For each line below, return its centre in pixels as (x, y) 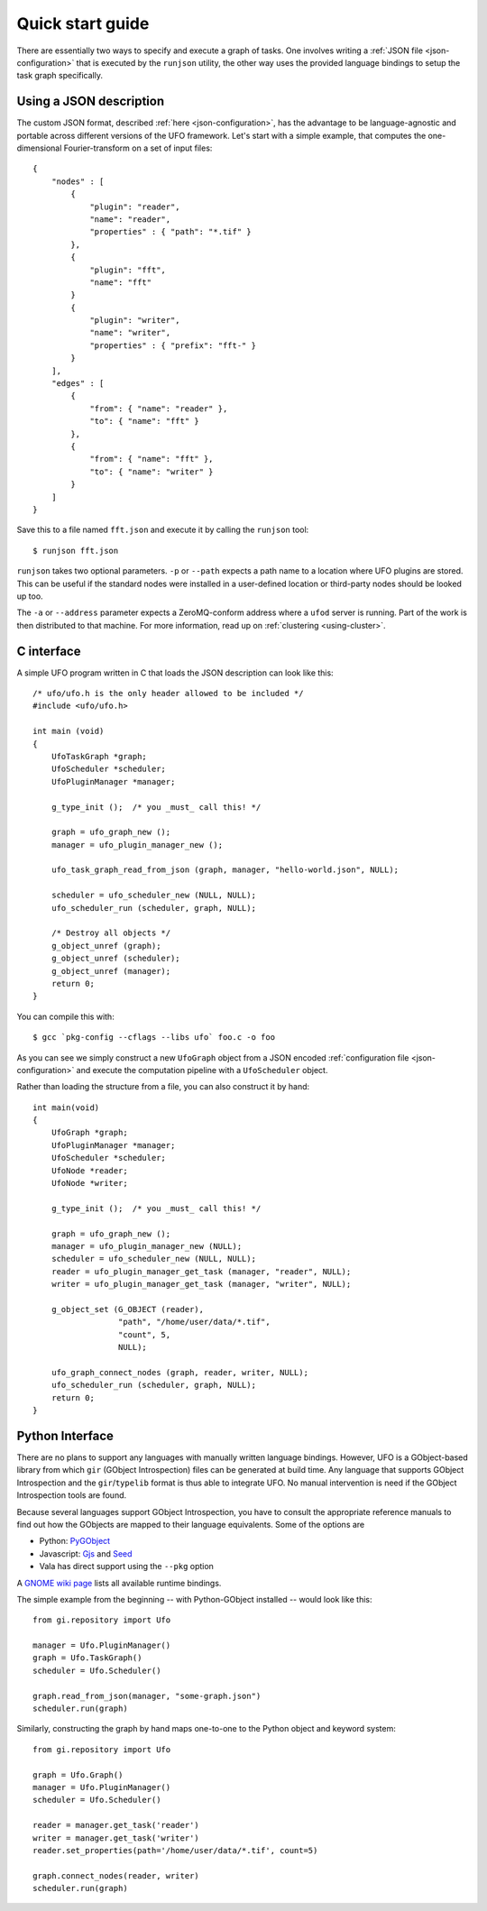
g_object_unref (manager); (111, 971)
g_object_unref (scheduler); (115, 959)
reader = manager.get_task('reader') (116, 1825)
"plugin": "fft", (128, 270)
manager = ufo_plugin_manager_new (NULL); (147, 1246)
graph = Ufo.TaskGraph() (87, 1658)
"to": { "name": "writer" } (152, 472)
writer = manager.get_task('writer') (116, 1838)
